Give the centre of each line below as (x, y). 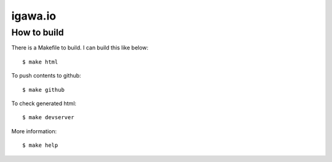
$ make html (40, 62)
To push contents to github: (46, 76)
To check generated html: (44, 103)
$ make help (40, 145)
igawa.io (34, 16)
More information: (34, 131)
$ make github (43, 90)
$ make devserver (48, 117)
